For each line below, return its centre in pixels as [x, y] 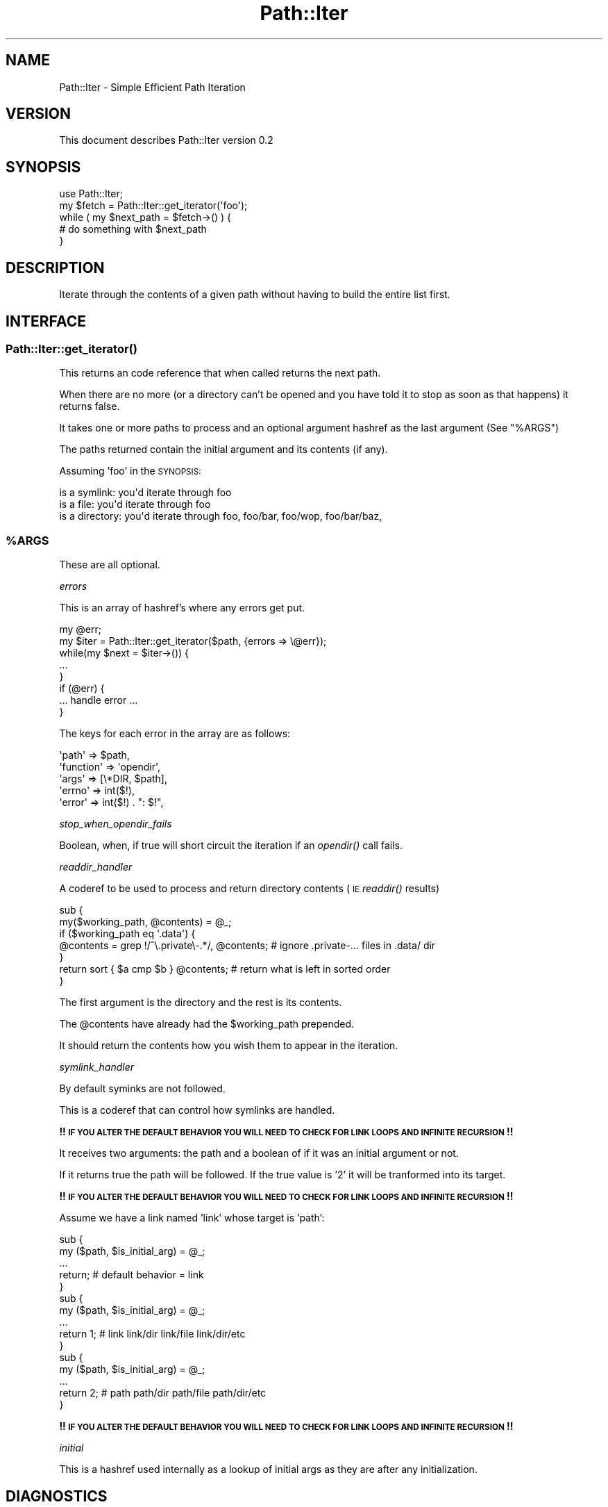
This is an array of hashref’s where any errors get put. [182, 608]
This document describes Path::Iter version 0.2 [166, 140]
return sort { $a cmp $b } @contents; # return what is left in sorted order [225, 969]
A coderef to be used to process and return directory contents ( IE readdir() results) [250, 889]
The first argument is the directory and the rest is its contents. [201, 1003]
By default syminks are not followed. [142, 1089]
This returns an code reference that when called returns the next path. [220, 373]
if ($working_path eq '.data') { [127, 934]
